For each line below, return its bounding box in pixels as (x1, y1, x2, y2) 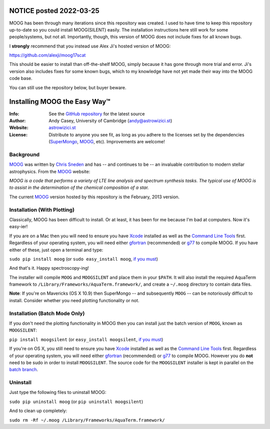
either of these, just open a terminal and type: (9, 247, 103, 253)
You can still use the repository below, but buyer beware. (9, 84, 127, 90)
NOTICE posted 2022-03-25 (9, 6, 99, 15)
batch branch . (9, 367, 38, 373)
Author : (9, 117, 26, 123)
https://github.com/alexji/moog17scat (9, 52, 86, 58)
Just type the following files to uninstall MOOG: (9, 390, 106, 396)
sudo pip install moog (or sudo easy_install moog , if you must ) (9, 256, 158, 262)
